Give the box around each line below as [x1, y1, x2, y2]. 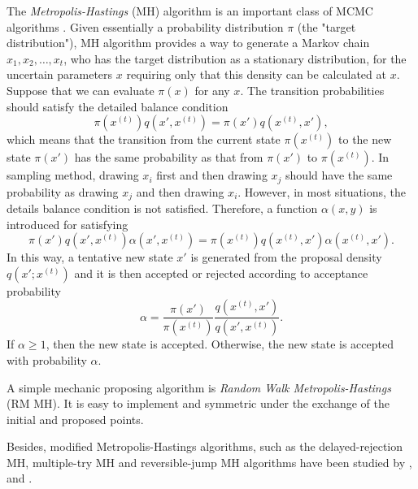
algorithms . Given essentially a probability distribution [7, 18, 284, 35]
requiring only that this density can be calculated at [126, 66, 386, 83]
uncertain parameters [7, 66, 113, 83]
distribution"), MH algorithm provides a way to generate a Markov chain [7, 34, 370, 51]
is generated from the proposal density [190, 249, 382, 266]
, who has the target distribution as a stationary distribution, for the [63, 50, 407, 67]
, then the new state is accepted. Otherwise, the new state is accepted [46, 335, 394, 353]
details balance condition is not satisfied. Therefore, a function [7, 200, 318, 217]
